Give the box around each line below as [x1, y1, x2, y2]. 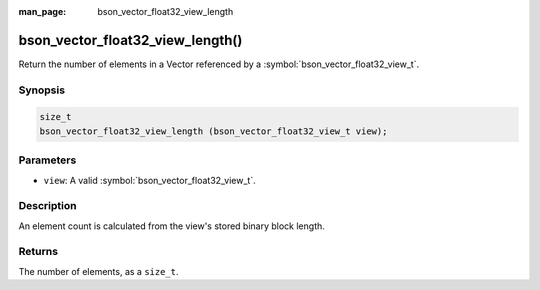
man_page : [18, 6, 67, 17]
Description [18, 199, 77, 213]
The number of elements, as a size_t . [18, 265, 179, 277]
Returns [18, 245, 59, 259]
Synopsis [18, 83, 65, 97]
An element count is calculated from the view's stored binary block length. [18, 220, 325, 232]
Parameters [18, 153, 77, 167]
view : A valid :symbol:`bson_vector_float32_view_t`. [43, 174, 257, 186]
